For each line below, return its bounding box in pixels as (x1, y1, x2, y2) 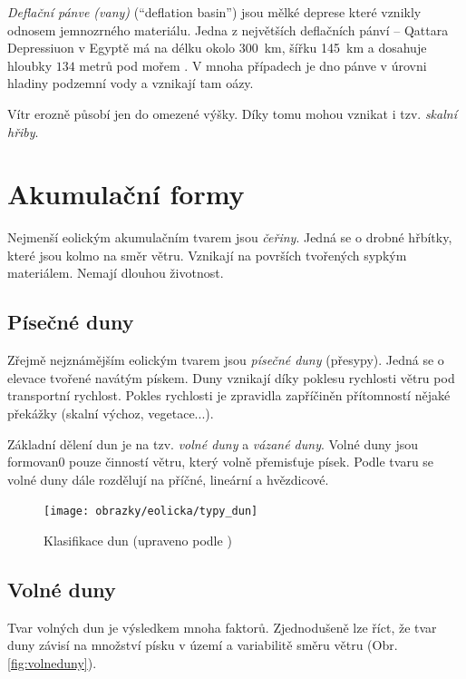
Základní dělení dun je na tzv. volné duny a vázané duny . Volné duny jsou (7, 434, 418, 453)
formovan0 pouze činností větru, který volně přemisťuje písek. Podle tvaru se (7, 452, 434, 471)
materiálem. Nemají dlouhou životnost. (7, 263, 224, 282)
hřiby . (7, 122, 39, 141)
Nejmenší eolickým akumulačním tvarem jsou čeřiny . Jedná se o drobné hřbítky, (7, 228, 452, 247)
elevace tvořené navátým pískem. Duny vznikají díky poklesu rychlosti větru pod (7, 368, 455, 387)
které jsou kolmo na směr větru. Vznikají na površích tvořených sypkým (7, 245, 407, 264)
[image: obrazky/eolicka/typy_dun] (44, 505, 258, 518)
